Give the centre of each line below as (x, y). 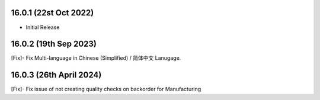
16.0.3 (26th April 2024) (56, 75)
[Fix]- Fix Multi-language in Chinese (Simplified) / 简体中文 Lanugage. (96, 58)
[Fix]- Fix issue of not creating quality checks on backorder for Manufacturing (106, 89)
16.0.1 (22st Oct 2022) (52, 13)
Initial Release (43, 27)
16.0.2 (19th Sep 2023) (54, 44)
